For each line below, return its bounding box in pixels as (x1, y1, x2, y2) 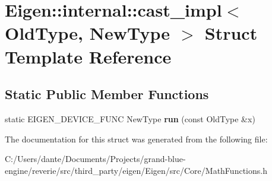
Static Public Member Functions (5, 85, 209, 103)
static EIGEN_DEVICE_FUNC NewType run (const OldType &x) (5, 112, 255, 125)
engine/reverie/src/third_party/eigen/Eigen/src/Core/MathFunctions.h (5, 164, 267, 176)
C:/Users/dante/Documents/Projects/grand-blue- (5, 153, 186, 165)
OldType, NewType (5, 21, 170, 45)
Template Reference (5, 44, 172, 68)
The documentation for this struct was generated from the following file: (5, 132, 268, 145)
